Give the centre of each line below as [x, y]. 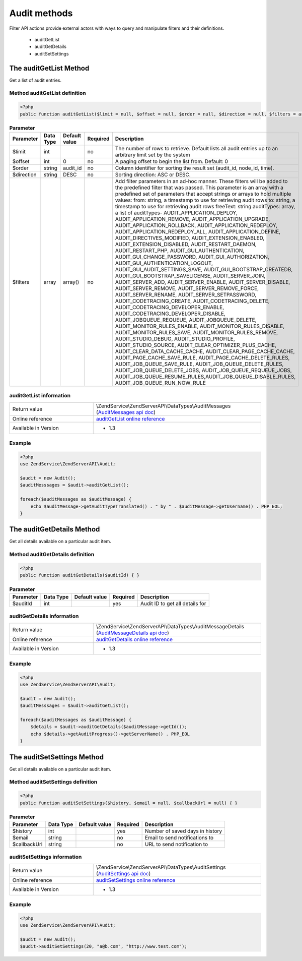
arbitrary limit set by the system [153, 155]
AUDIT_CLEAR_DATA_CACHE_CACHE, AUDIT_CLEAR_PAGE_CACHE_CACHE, [205, 351]
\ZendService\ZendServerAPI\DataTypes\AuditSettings [161, 867]
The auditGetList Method [49, 68]
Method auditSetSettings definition [53, 782]
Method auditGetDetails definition [52, 555]
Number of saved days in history [183, 831]
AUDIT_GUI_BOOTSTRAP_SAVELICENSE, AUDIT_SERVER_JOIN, [190, 276]
